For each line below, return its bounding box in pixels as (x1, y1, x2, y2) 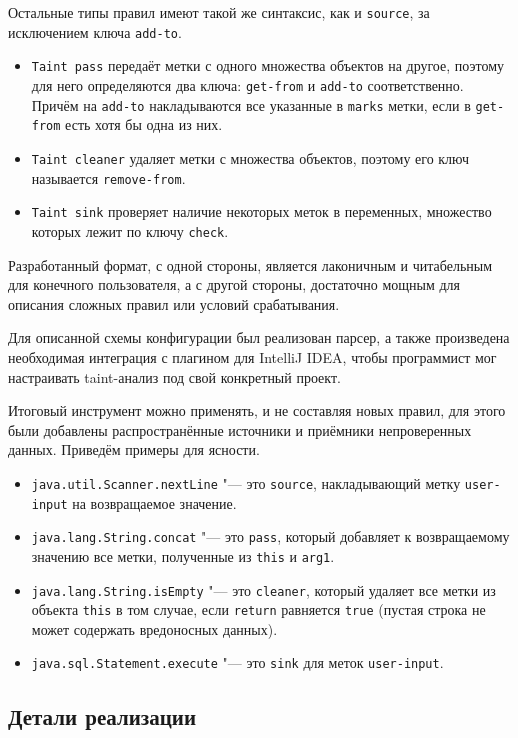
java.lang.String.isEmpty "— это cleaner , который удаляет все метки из (31, 579, 496, 600)
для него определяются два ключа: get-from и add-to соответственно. (31, 74, 464, 95)
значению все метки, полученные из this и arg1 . (31, 545, 335, 566)
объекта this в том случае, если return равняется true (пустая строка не (31, 599, 486, 620)
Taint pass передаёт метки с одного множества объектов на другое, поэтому (31, 55, 504, 76)
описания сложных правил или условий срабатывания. (8, 293, 340, 314)
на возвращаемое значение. (72, 492, 237, 513)
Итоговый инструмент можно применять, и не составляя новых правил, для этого (8, 400, 506, 421)
